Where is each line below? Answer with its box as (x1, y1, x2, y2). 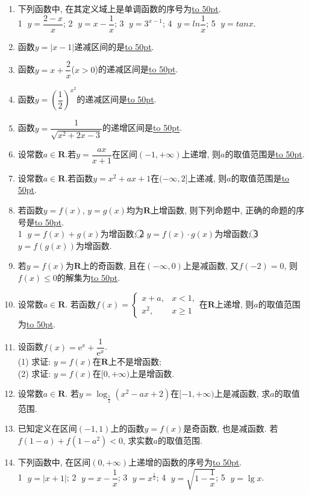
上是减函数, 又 (183, 259, 239, 272)
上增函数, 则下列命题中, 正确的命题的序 (151, 204, 305, 216)
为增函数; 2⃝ (100, 227, 144, 240)
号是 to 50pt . (17, 215, 64, 228)
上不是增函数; (108, 355, 161, 368)
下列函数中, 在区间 (17, 455, 91, 468)
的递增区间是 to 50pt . (102, 121, 183, 134)
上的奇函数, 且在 (81, 259, 146, 272)
